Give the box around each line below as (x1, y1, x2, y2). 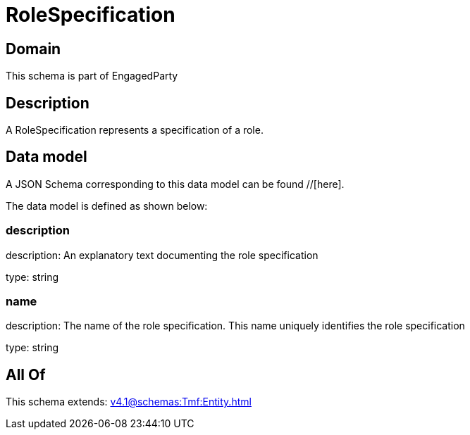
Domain (6, 39, 61, 58)
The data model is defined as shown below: (6, 199, 208, 212)
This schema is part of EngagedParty (6, 70, 178, 82)
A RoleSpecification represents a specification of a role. (6, 124, 264, 137)
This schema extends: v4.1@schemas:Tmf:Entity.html (6, 396, 252, 408)
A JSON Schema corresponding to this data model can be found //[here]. (6, 177, 345, 190)
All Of (6, 365, 46, 384)
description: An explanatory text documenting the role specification (6, 248, 319, 261)
